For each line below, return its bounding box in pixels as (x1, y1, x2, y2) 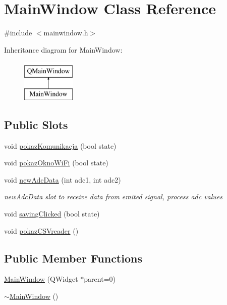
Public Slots (4, 116, 68, 132)
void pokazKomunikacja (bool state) (4, 140, 117, 151)
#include (4, 27, 32, 38)
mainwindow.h (43, 27, 88, 38)
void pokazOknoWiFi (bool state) (4, 157, 108, 168)
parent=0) (84, 274, 116, 284)
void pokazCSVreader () (4, 225, 79, 236)
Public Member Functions (4, 250, 142, 266)
